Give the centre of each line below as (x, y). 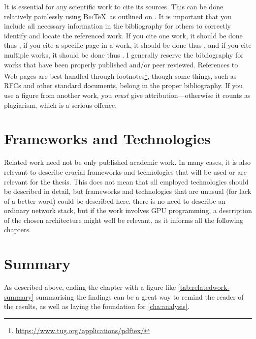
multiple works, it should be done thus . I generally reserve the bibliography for (124, 54)
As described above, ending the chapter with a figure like (90, 287)
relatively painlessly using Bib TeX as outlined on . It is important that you (118, 16)
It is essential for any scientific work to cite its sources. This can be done (114, 6)
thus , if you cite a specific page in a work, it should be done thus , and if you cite (128, 45)
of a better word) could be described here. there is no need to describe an (115, 200)
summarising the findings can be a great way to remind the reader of (140, 296)
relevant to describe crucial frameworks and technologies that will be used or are (125, 171)
